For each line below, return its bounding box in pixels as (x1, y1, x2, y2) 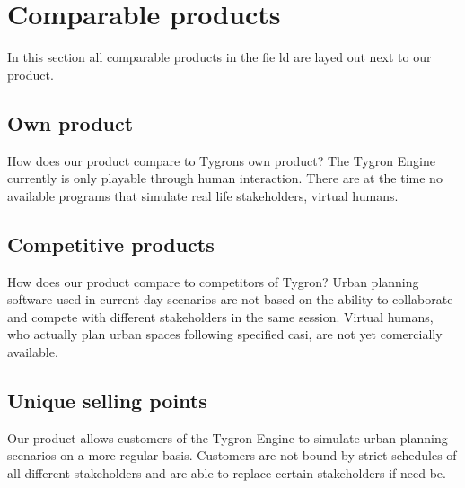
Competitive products (7, 230, 215, 257)
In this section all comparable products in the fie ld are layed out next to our (7, 48, 432, 66)
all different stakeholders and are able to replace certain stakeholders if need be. (7, 463, 446, 482)
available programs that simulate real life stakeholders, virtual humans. (7, 186, 399, 205)
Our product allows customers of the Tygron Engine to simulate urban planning (7, 428, 448, 447)
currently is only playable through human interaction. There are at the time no (7, 169, 443, 187)
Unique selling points (7, 386, 207, 414)
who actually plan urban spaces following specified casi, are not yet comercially (7, 325, 443, 344)
